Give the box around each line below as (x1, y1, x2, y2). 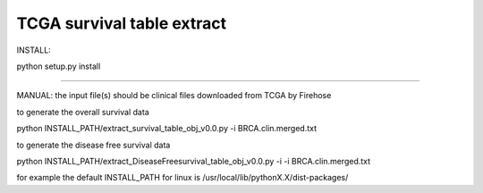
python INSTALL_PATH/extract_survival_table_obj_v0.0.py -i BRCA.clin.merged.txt (16, 123, 318, 134)
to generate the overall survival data (16, 106, 149, 117)
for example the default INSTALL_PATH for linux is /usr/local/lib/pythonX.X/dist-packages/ (16, 172, 349, 183)
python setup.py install (16, 61, 101, 71)
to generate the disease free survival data (16, 139, 171, 150)
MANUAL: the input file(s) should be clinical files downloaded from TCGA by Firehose (16, 90, 332, 101)
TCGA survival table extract (16, 13, 227, 33)
